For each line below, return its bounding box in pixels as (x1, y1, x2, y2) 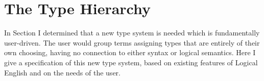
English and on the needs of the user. (4, 67, 121, 77)
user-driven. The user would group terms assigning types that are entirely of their (4, 37, 260, 48)
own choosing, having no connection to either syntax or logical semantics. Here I (4, 47, 256, 58)
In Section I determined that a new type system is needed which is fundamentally (4, 27, 260, 38)
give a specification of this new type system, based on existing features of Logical (4, 57, 258, 67)
